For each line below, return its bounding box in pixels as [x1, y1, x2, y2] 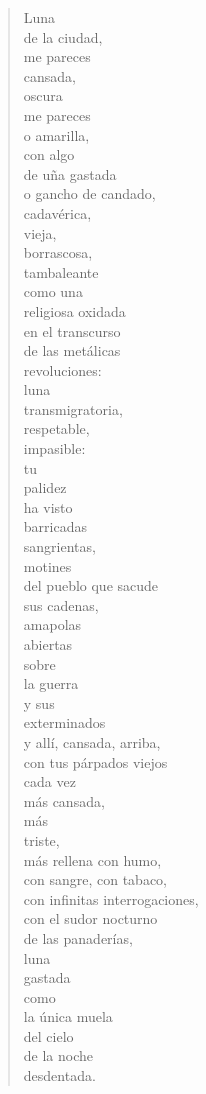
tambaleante [23, 261, 99, 282]
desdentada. [23, 1065, 96, 1086]
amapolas [23, 614, 82, 635]
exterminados [23, 712, 106, 733]
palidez [23, 477, 67, 498]
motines [23, 555, 72, 576]
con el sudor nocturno [23, 908, 158, 929]
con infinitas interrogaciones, [23, 888, 199, 909]
